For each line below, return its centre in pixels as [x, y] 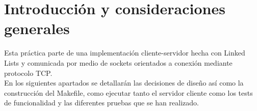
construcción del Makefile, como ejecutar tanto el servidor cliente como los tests [128, 92]
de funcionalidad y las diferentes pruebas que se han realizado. [101, 103]
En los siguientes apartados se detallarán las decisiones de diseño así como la [124, 83]
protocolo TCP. [28, 73]
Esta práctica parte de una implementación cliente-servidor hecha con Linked [125, 53]
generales [37, 28]
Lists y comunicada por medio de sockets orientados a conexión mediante [118, 62]
